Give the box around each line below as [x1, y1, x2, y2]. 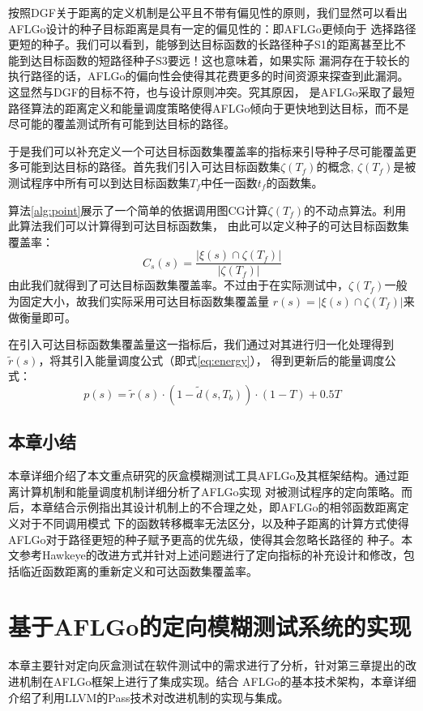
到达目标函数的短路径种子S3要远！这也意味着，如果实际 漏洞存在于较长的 [19, 51, 410, 68]
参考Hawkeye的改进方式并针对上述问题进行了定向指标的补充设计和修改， [19, 546, 404, 563]
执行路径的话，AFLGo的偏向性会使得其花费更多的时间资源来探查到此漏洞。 [8, 67, 409, 84]
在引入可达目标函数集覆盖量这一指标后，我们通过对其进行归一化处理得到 [8, 336, 394, 353]
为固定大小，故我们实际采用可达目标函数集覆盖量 [8, 292, 269, 309]
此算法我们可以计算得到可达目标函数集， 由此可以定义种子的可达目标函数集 [8, 217, 409, 234]
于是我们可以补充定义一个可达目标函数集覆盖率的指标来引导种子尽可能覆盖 [8, 142, 405, 159]
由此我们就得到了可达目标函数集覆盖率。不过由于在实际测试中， [8, 276, 348, 293]
